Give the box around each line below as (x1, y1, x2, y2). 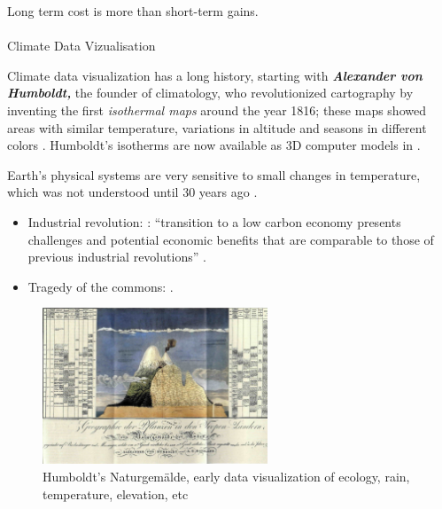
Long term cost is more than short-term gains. (7, 2, 259, 20)
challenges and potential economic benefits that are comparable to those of (27, 230, 434, 248)
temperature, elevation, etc (43, 484, 189, 503)
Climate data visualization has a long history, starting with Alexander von (7, 66, 423, 84)
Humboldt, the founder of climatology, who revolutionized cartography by (7, 83, 414, 102)
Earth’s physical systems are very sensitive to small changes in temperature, (7, 165, 421, 184)
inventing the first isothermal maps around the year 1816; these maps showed (7, 100, 426, 119)
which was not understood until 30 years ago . (7, 183, 258, 201)
